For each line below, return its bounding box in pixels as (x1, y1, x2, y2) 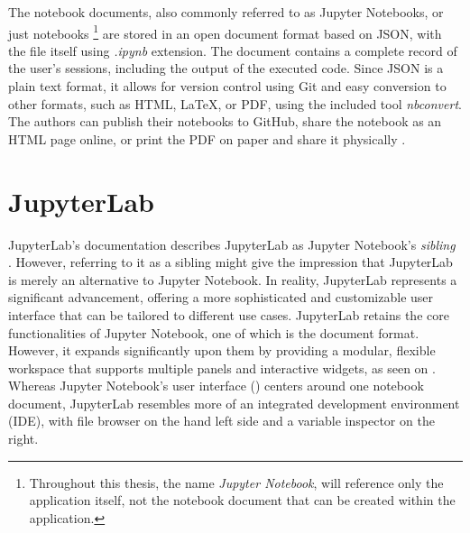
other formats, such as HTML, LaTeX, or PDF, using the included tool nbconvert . (8, 94, 462, 113)
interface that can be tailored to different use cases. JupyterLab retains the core (8, 305, 449, 324)
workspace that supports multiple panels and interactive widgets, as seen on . (8, 358, 436, 377)
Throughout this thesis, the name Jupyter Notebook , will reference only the (29, 473, 444, 492)
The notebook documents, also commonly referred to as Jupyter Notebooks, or (8, 3, 444, 21)
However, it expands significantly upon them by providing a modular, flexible (8, 341, 436, 360)
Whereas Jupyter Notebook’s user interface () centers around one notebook (8, 376, 424, 395)
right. (8, 429, 39, 448)
